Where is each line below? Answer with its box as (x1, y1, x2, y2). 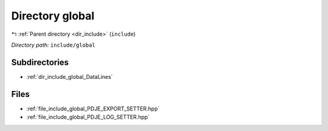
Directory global (11, 9, 95, 22)
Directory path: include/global (11, 41, 95, 49)
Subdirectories (11, 57, 69, 67)
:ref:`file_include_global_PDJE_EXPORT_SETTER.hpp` (26, 105, 160, 112)
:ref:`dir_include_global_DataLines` (26, 73, 113, 80)
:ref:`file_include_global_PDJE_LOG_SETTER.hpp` (26, 113, 150, 121)
